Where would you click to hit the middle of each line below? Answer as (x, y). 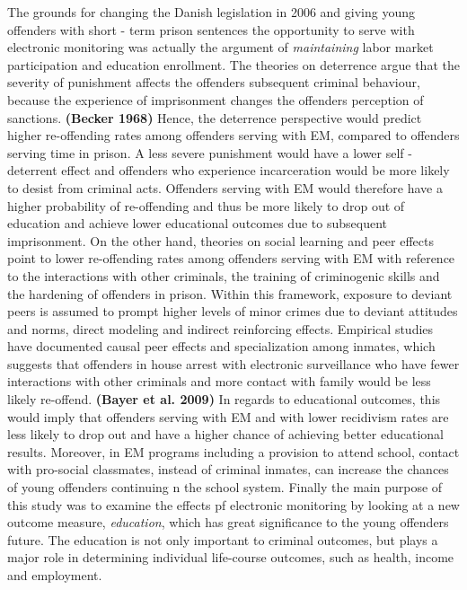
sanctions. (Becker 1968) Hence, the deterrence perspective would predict (215, 117)
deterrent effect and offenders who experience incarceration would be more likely (229, 170)
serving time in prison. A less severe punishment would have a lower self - (210, 152)
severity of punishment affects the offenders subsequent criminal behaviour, (214, 82)
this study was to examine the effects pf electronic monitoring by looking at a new (233, 504)
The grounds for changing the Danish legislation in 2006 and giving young (211, 12)
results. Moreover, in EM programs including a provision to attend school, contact (233, 451)
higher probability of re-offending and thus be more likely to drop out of (206, 205)
